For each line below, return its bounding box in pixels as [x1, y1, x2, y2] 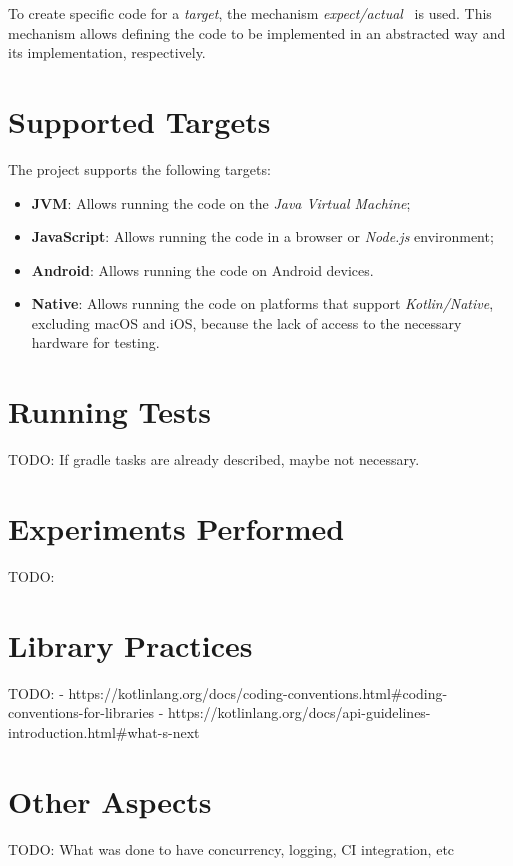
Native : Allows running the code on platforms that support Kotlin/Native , [31, 293, 494, 314]
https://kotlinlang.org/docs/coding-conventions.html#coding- [68, 682, 448, 703]
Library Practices [8, 624, 253, 665]
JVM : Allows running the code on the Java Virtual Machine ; [31, 192, 411, 213]
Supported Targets [8, 100, 271, 141]
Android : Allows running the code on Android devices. [31, 259, 374, 280]
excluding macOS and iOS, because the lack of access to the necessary [31, 312, 462, 333]
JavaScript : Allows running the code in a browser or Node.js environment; [31, 226, 494, 247]
